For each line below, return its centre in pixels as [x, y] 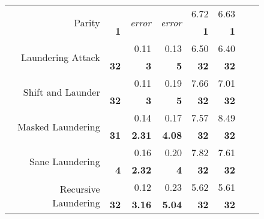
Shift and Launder [61, 92]
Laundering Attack [60, 57]
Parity [87, 22]
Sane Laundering [65, 161]
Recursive [80, 189]
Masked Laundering [59, 126]
